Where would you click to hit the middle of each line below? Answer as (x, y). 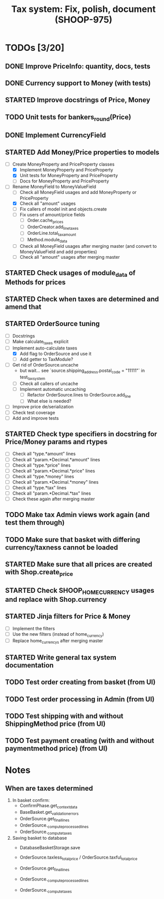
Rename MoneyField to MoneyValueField (54, 187)
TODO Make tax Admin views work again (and (78, 515)
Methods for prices (36, 282)
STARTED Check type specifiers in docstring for (81, 434)
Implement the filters (34, 628)
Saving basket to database (40, 838)
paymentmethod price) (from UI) (56, 749)
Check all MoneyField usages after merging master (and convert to (88, 246)
